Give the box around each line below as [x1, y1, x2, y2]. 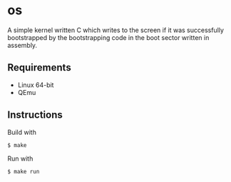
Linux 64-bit [17, 81, 54, 89]
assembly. [7, 41, 38, 49]
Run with [7, 154, 34, 163]
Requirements [7, 61, 71, 74]
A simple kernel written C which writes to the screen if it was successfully [7, 26, 225, 34]
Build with [7, 128, 37, 136]
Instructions [7, 109, 63, 121]
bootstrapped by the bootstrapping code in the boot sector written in [7, 33, 210, 41]
